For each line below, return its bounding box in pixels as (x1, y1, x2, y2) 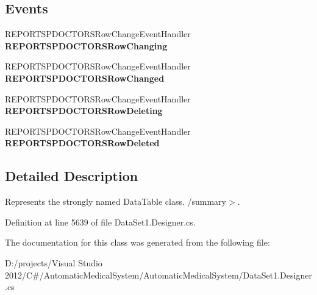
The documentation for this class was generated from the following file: (5, 236, 270, 249)
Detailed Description (5, 166, 138, 185)
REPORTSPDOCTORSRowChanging (5, 39, 168, 52)
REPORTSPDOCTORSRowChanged (5, 71, 165, 84)
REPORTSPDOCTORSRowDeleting (5, 104, 163, 117)
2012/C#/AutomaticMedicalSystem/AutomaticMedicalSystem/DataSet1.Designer (5, 268, 312, 281)
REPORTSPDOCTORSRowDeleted (5, 137, 160, 149)
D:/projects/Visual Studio (5, 256, 102, 269)
